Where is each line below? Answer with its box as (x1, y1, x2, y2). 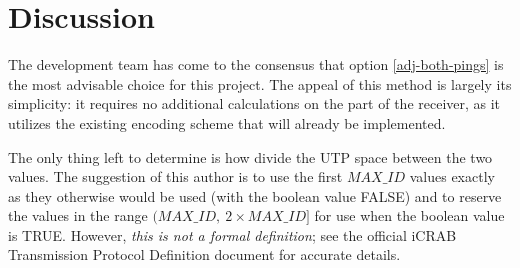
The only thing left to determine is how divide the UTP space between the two (8, 146, 493, 167)
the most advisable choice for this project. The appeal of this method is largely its (8, 73, 512, 94)
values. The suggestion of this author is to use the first (8, 166, 343, 187)
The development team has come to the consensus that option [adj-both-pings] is (8, 54, 504, 75)
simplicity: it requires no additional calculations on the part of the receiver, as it (8, 93, 501, 114)
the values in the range (8, 205, 148, 226)
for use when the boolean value (314, 205, 505, 226)
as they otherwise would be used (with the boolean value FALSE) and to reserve (8, 185, 502, 206)
